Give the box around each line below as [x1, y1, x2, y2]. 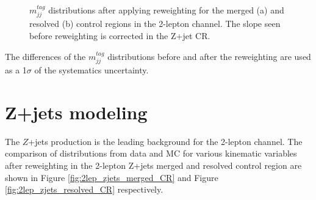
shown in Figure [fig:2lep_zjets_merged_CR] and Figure [5, 171, 218, 183]
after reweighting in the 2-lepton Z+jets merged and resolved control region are [5, 158, 302, 171]
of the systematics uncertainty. [34, 64, 149, 76]
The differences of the [5, 50, 86, 62]
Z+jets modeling [5, 99, 148, 124]
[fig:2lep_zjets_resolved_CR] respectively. [5, 183, 163, 196]
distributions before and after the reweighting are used [107, 50, 311, 62]
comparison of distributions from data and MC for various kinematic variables [5, 147, 297, 160]
